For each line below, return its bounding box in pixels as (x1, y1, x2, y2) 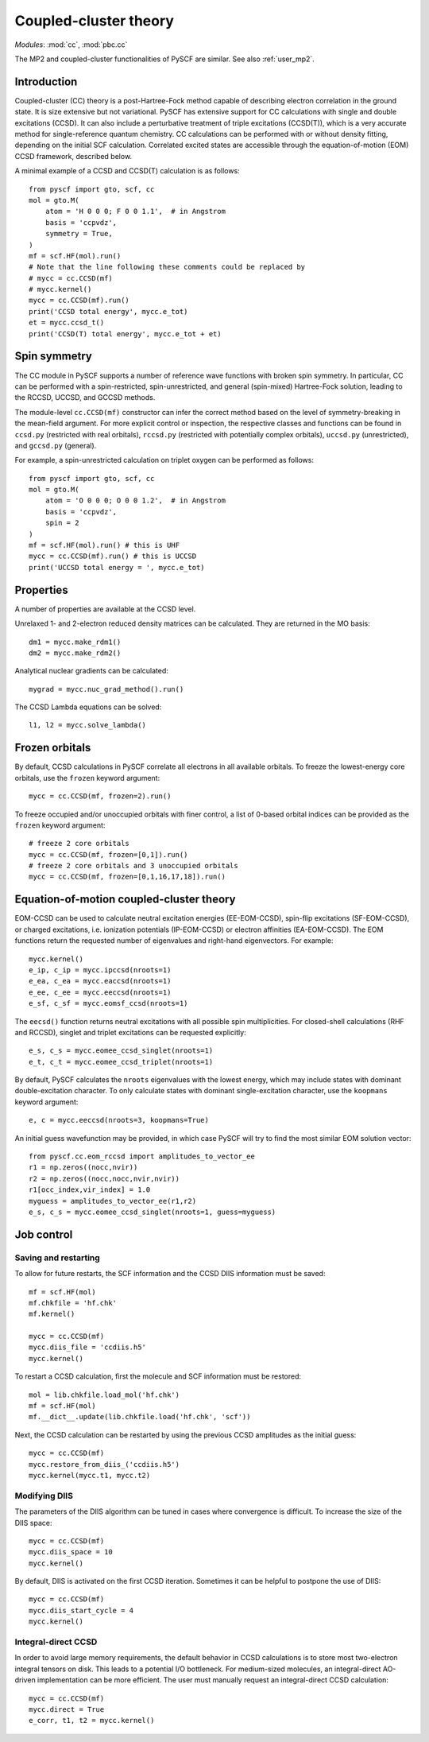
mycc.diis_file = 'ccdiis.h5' (29, 1343, 147, 1352)
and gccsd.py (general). (14, 440, 97, 450)
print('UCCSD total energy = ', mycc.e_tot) (29, 563, 206, 572)
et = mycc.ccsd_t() (29, 318, 105, 328)
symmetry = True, (44, 229, 113, 239)
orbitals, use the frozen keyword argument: (14, 773, 160, 782)
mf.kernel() (29, 1309, 75, 1319)
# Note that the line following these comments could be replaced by (29, 262, 306, 272)
